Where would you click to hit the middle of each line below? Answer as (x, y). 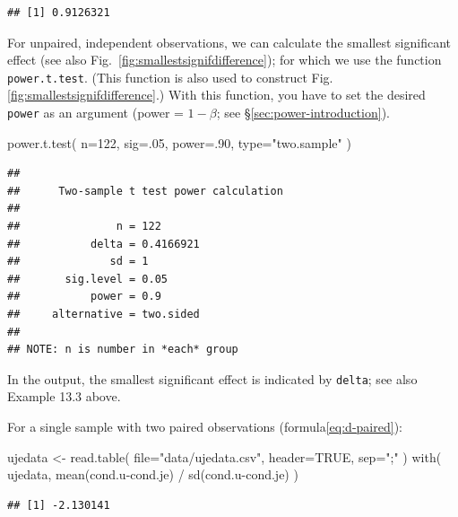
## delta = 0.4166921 (104, 244)
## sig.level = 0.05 (87, 279)
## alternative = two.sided (104, 315)
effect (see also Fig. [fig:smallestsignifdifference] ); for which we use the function (225, 60)
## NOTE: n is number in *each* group (123, 350)
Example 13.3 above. (64, 396)
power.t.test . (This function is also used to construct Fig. (170, 77)
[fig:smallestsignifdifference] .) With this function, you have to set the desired (216, 95)
